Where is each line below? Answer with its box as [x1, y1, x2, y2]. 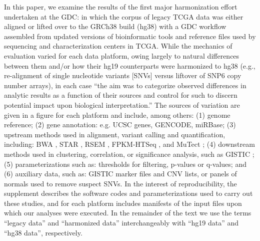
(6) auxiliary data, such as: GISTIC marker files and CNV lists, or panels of [4, 168, 237, 179]
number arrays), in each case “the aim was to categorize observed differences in [4, 80, 246, 90]
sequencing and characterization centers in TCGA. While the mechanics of [4, 41, 232, 51]
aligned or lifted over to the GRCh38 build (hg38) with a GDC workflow [4, 21, 226, 32]
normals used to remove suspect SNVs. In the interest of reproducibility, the [4, 178, 237, 188]
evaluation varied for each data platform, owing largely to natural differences [4, 50, 239, 61]
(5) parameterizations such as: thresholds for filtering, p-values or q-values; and [4, 158, 246, 169]
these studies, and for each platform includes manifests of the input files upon [4, 197, 242, 208]
